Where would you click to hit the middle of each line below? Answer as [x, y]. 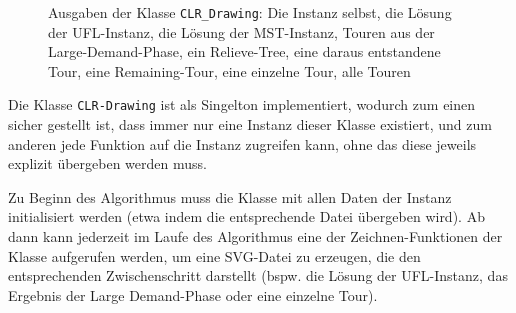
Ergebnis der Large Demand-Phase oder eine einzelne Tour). [193, 294]
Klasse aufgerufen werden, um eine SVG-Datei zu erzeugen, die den [214, 255]
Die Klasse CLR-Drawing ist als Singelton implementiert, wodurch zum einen [242, 104]
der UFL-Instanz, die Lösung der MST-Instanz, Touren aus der [241, 31]
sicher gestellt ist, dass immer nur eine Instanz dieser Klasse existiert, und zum [250, 124]
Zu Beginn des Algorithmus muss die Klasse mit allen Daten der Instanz [230, 196]
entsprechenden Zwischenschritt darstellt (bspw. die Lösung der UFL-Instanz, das [258, 275]
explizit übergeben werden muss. [107, 163]
